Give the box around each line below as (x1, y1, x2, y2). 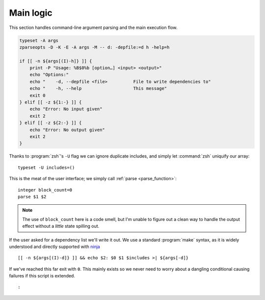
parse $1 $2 (18, 194, 47, 199)
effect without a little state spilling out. (22, 223, 100, 229)
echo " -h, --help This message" (29, 86, 167, 91)
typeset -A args (19, 37, 59, 43)
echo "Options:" (29, 72, 69, 78)
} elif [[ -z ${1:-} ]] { (19, 100, 82, 105)
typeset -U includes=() (18, 164, 75, 170)
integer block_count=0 (18, 187, 73, 192)
